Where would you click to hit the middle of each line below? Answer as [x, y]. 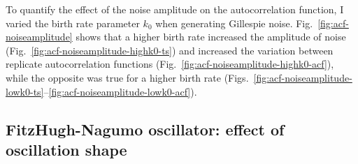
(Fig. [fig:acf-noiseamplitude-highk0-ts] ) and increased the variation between [170, 50]
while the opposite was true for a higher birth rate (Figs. [127, 77]
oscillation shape [66, 149]
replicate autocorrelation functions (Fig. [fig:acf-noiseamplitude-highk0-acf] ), [170, 64]
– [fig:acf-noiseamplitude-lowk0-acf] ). [120, 91]
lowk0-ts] [25, 91]
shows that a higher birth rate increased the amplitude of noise [211, 37]
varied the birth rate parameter [73, 23]
